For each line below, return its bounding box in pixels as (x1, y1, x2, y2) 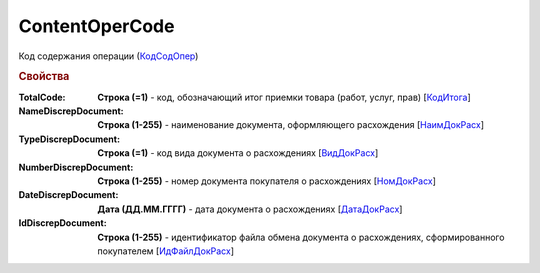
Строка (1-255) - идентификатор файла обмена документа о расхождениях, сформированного (97, 231, 505, 243)
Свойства (18, 70, 70, 84)
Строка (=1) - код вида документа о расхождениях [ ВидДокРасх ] (97, 147, 379, 159)
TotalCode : (18, 91, 66, 103)
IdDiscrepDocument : (18, 217, 107, 229)
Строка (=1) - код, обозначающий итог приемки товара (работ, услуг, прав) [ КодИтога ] (97, 91, 472, 103)
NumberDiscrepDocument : (18, 161, 134, 173)
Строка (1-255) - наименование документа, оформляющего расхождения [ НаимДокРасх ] (97, 119, 485, 131)
